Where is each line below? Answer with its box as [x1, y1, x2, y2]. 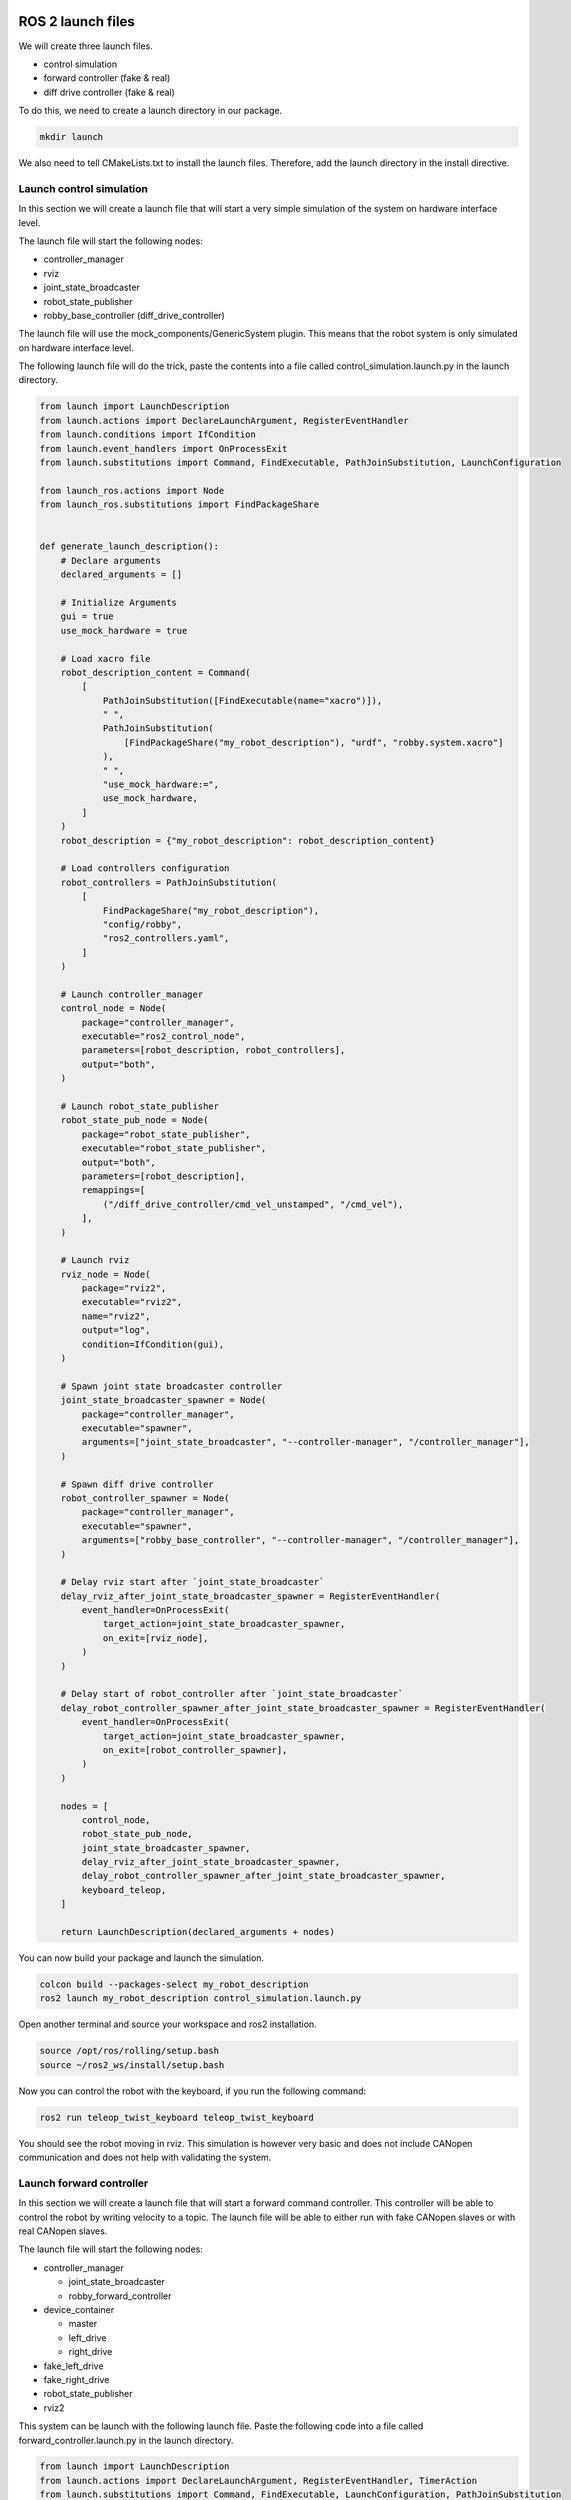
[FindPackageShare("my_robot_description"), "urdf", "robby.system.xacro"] [123, 736, 504, 748]
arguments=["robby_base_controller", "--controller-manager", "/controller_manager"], [81, 1535, 520, 1546]
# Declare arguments [60, 555, 162, 566]
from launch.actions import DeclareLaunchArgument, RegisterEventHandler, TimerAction [39, 2475, 478, 2486]
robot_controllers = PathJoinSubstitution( [60, 876, 277, 888]
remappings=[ [81, 1185, 146, 1196]
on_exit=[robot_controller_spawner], [102, 1744, 288, 1755]
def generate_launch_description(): [39, 541, 220, 552]
